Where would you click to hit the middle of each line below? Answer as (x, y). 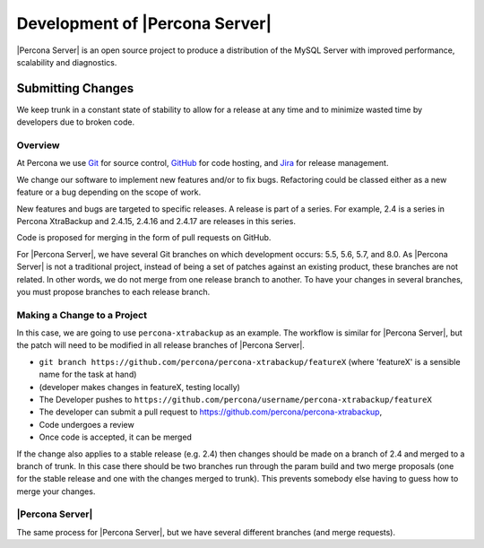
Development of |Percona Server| (144, 23)
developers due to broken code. (75, 122)
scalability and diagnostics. (67, 62)
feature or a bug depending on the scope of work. (109, 192)
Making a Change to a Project (82, 315)
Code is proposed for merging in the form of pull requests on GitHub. (144, 238)
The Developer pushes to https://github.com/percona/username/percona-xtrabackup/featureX (235, 399)
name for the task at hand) (88, 374)
